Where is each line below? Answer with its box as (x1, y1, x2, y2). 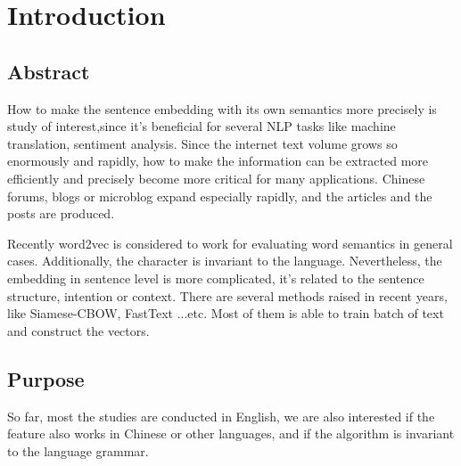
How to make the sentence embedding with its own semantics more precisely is (7, 99, 437, 118)
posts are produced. (7, 204, 115, 223)
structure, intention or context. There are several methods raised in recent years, (7, 286, 448, 305)
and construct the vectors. (7, 321, 150, 339)
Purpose (7, 364, 85, 392)
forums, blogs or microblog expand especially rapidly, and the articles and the (7, 186, 432, 205)
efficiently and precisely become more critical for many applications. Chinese (7, 168, 425, 187)
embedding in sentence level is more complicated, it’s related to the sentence (7, 268, 424, 287)
